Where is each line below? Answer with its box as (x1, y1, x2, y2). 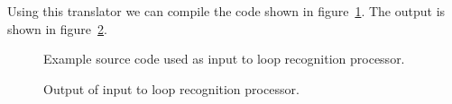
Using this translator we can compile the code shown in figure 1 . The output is (7, 2, 446, 20)
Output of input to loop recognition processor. (43, 79, 300, 98)
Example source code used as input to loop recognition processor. (43, 49, 405, 68)
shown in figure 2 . (7, 19, 107, 38)
